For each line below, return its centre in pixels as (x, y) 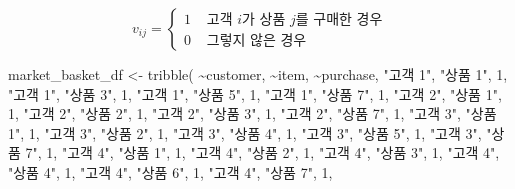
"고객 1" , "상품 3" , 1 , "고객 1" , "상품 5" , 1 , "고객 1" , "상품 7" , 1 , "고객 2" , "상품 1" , (255, 93)
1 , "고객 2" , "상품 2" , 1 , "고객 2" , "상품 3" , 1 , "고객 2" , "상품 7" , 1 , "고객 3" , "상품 (252, 113)
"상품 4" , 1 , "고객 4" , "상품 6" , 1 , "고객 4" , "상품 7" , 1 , (170, 171)
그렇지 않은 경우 (256, 41)
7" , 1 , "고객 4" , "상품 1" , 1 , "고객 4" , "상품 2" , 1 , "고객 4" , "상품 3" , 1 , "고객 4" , (262, 152)
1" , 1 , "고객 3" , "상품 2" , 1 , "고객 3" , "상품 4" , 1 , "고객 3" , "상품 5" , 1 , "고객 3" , (245, 132)
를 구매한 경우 (339, 19)
